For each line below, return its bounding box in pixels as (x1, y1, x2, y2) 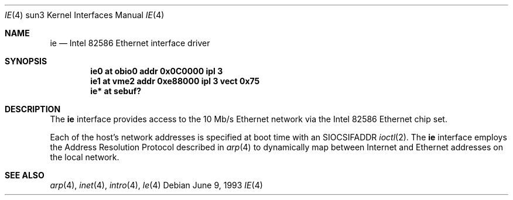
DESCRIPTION (5, 104, 61, 114)
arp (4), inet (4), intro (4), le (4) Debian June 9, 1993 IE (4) (50, 180, 263, 190)
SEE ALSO (5, 170, 45, 180)
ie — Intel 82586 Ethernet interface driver (50, 38, 210, 48)
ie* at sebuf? (90, 86, 142, 96)
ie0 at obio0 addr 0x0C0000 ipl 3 (90, 66, 223, 76)
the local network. (50, 152, 119, 162)
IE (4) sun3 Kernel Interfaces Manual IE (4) (5, 10, 165, 20)
